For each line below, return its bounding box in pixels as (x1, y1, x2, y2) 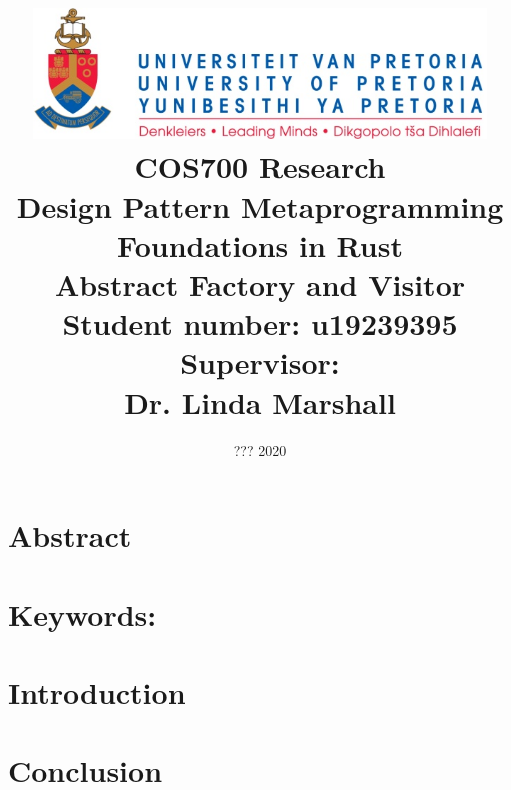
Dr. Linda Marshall (124, 381, 396, 422)
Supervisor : (180, 342, 340, 383)
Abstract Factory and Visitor (54, 264, 466, 305)
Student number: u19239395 (62, 303, 458, 344)
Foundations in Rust (117, 224, 403, 265)
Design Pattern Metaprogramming (16, 185, 504, 226)
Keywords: (8, 593, 157, 634)
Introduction (8, 671, 186, 712)
